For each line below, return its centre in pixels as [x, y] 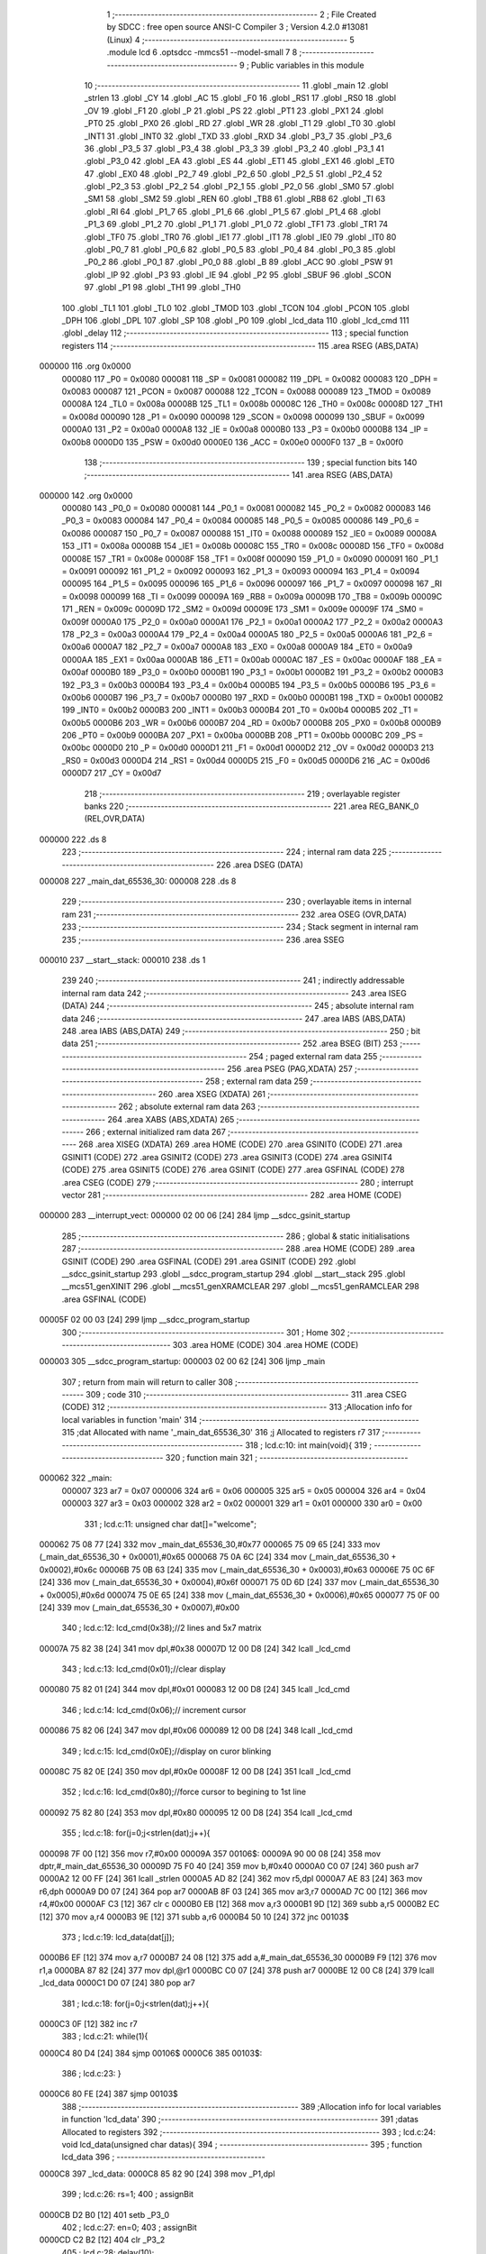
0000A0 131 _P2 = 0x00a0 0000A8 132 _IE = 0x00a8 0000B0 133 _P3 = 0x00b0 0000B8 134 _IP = [245, 429]
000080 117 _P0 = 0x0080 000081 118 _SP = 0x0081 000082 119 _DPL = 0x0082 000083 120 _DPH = [250, 379]
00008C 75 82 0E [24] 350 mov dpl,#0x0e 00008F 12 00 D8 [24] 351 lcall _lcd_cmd [195, 1772]
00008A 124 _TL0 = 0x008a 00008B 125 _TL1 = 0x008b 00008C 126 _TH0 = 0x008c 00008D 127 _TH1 [252, 404]
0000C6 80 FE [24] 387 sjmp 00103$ [109, 2094]
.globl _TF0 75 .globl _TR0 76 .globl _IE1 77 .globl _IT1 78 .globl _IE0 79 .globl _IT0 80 [240, 237]
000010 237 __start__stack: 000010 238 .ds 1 [122, 959]
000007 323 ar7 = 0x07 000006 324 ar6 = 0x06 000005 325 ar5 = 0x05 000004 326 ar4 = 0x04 [244, 1490]
